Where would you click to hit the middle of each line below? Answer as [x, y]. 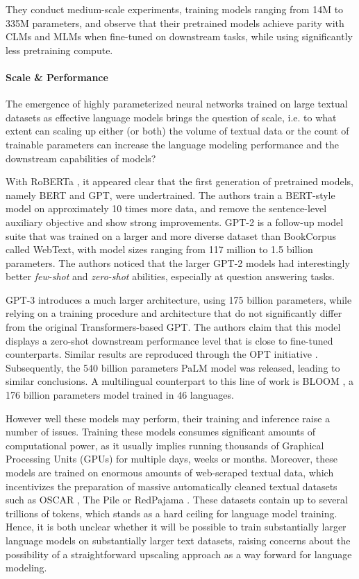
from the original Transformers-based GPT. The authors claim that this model [173, 327]
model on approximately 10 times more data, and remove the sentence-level [166, 208]
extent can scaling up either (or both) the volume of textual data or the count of [177, 131]
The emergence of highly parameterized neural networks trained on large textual [177, 104]
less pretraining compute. [59, 50]
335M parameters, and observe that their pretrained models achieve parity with [175, 23]
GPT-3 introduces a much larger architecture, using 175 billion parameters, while [179, 299]
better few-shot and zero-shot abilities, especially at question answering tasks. [170, 276]
